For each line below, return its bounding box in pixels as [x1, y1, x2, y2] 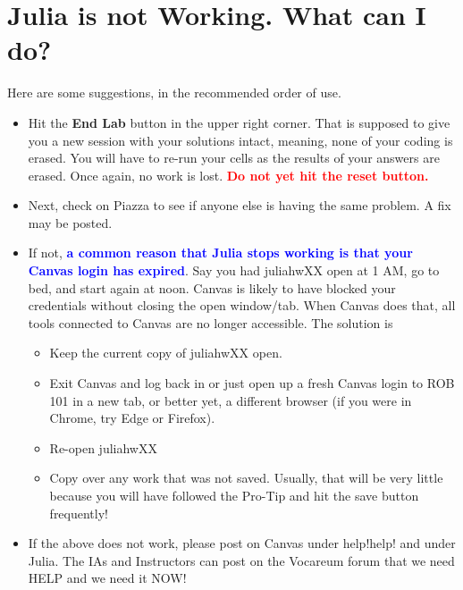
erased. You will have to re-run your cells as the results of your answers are [28, 148, 440, 167]
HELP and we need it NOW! [28, 569, 187, 587]
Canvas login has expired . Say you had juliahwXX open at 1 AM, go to [28, 261, 440, 280]
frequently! [49, 503, 108, 522]
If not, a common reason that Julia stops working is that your [28, 243, 413, 262]
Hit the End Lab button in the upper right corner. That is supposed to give [28, 113, 450, 131]
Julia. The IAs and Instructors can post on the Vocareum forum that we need [28, 551, 455, 569]
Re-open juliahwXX [49, 438, 157, 457]
